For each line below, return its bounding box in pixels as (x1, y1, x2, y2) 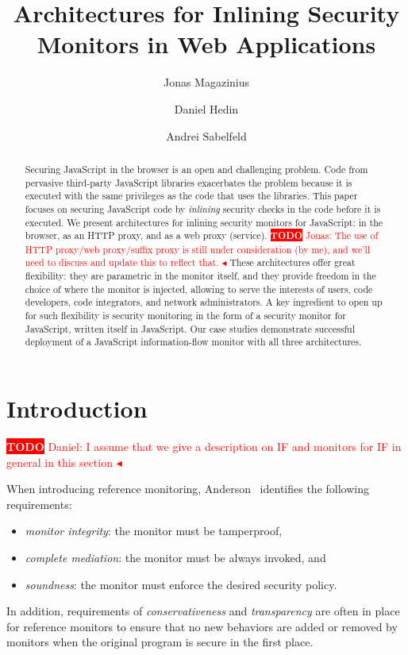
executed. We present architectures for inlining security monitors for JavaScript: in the (25, 215, 383, 229)
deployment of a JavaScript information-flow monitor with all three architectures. (25, 335, 362, 349)
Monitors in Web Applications (37, 28, 376, 60)
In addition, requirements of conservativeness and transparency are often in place (6, 603, 400, 619)
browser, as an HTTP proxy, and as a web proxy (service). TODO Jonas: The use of (25, 229, 379, 243)
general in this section (6, 453, 113, 470)
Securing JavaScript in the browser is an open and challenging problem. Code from (25, 162, 368, 175)
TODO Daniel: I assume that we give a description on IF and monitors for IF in (6, 438, 402, 455)
